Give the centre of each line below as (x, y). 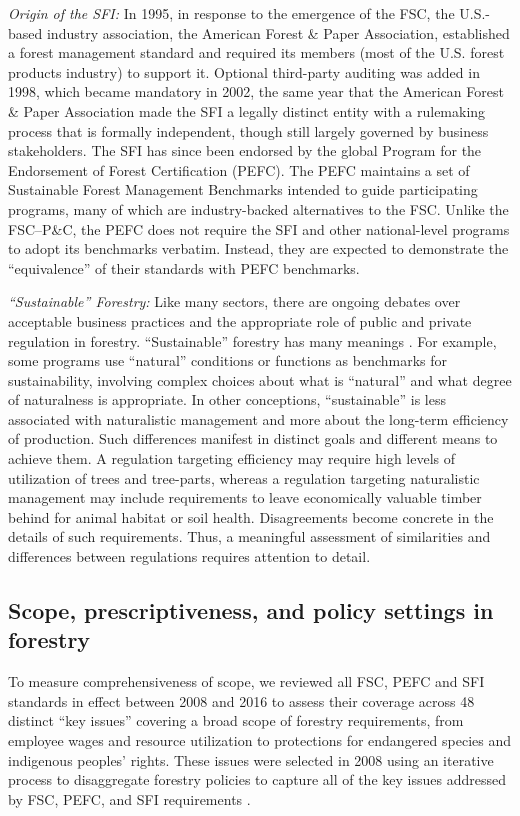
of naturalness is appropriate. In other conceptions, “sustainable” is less (227, 399)
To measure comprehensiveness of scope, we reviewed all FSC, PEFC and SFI (246, 681)
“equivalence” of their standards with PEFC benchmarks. (184, 267)
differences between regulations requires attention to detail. (189, 556)
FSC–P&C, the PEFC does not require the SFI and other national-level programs (259, 228)
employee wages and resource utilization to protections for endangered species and (259, 740)
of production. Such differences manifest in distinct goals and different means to (253, 438)
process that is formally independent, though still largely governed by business (248, 130)
